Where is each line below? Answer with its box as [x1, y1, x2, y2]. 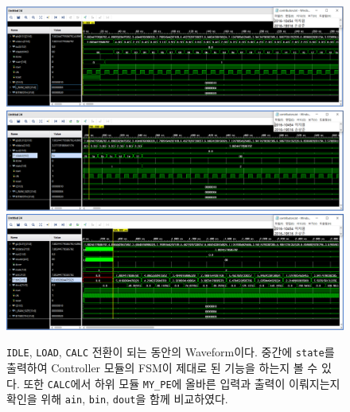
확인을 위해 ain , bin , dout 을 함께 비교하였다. [6, 391, 228, 407]
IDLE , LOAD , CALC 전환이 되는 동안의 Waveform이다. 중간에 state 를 [6, 344, 335, 360]
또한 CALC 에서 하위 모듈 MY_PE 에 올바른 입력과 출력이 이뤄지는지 [23, 375, 340, 391]
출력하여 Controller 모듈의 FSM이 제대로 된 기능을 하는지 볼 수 [6, 359, 318, 375]
